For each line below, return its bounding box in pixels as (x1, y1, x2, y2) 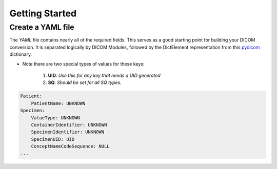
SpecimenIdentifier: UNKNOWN (31, 129, 105, 135)
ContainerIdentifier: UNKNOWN (31, 122, 107, 128)
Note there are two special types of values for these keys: (22, 60, 145, 67)
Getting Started (9, 8, 77, 19)
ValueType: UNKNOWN (31, 115, 81, 120)
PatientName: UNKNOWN (31, 100, 86, 106)
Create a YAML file (9, 23, 74, 32)
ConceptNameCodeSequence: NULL (31, 143, 110, 150)
